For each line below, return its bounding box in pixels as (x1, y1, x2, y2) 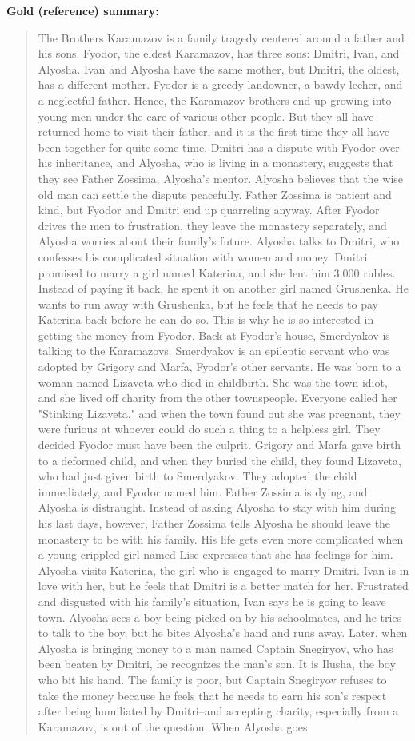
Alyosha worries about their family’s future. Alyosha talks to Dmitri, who (38, 233, 400, 249)
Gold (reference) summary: (6, 2, 159, 18)
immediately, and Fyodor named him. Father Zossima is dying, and (38, 483, 368, 500)
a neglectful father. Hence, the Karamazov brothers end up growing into (38, 91, 392, 108)
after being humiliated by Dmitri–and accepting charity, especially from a (38, 703, 399, 719)
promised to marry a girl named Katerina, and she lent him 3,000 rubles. (38, 264, 396, 281)
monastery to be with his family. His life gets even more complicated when (38, 530, 404, 547)
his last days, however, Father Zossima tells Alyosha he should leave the (38, 515, 391, 531)
